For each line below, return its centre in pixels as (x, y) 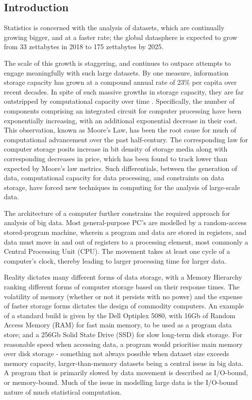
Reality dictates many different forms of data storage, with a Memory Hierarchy (123, 277)
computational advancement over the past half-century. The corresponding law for (126, 139)
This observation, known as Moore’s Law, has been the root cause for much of (120, 130)
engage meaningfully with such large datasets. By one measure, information (116, 72)
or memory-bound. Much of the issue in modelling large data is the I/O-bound (121, 382)
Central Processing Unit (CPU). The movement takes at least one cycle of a (117, 251)
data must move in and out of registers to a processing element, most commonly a (126, 241)
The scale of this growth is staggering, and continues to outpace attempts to (118, 63)
